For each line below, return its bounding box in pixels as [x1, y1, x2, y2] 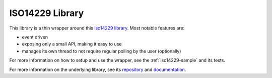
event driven [22, 34, 48, 40]
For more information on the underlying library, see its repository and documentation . [9, 66, 186, 72]
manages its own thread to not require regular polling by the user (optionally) [22, 48, 181, 54]
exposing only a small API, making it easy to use [22, 41, 122, 47]
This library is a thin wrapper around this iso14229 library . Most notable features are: [9, 25, 185, 31]
